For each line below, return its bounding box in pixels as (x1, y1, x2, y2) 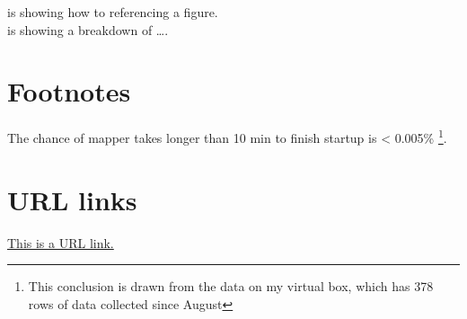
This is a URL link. (7, 233, 114, 252)
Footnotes (7, 73, 131, 110)
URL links (7, 181, 137, 217)
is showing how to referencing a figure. (7, 3, 218, 21)
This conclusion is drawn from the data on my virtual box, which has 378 (28, 277, 434, 296)
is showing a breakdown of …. (7, 20, 169, 39)
